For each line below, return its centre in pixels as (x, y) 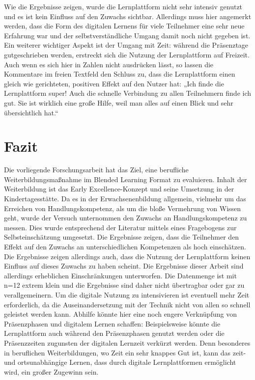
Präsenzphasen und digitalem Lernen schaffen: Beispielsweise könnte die (112, 323)
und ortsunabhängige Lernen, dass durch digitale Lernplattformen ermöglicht (120, 362)
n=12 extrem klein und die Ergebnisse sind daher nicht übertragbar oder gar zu (124, 285)
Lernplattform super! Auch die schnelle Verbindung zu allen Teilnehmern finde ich (128, 93)
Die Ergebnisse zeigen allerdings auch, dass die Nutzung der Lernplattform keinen (127, 256)
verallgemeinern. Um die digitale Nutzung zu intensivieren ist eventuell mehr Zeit (127, 294)
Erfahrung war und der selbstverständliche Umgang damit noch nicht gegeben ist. (127, 35)
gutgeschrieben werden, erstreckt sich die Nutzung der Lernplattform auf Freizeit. (127, 54)
